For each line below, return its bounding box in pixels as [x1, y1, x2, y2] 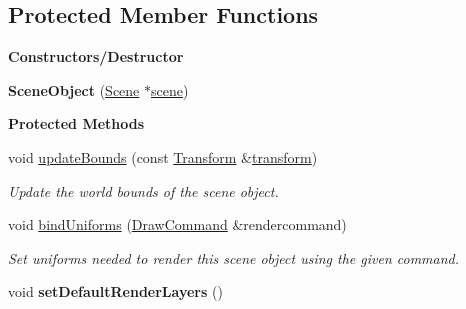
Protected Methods [8, 113, 145, 134]
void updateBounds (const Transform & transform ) [8, 146, 318, 167]
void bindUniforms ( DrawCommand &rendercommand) [8, 214, 347, 235]
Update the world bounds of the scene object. [8, 180, 279, 201]
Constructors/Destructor [8, 46, 184, 67]
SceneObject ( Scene [8, 79, 140, 100]
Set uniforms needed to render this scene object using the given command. [8, 247, 460, 268]
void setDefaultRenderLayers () [8, 281, 223, 302]
